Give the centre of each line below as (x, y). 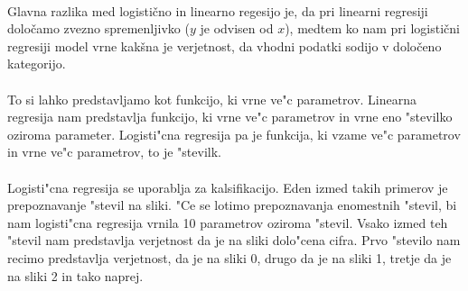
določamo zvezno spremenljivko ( (98, 28)
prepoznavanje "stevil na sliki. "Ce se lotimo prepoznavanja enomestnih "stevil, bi (232, 205)
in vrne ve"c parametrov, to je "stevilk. (114, 152)
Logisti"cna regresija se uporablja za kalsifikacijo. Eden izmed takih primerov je (228, 187)
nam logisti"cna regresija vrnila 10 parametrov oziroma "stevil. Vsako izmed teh (228, 222)
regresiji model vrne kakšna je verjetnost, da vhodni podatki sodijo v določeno (225, 45)
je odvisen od (237, 28)
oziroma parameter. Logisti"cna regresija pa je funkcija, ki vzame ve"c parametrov (234, 134)
